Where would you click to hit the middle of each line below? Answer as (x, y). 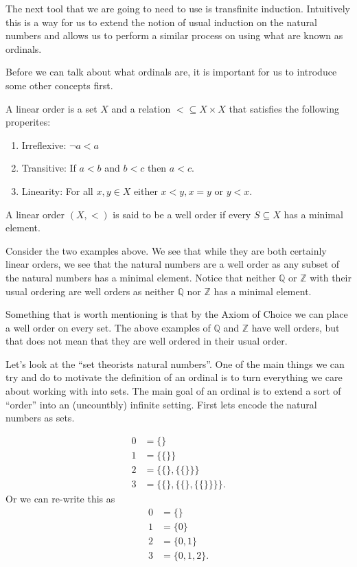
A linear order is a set (51, 108)
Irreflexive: (44, 144)
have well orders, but (296, 327)
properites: (28, 122)
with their (331, 277)
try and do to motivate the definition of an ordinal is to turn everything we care (174, 377)
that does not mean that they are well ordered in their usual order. (147, 341)
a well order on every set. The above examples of (108, 327)
